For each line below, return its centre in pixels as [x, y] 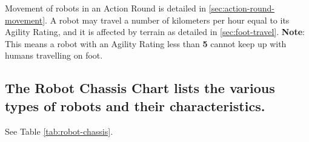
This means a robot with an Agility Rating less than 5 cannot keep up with [146, 43]
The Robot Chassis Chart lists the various [140, 88]
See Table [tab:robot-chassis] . [59, 131]
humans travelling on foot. [54, 55]
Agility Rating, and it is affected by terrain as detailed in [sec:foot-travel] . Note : [155, 32]
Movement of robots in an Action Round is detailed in [106, 8]
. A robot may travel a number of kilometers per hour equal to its [167, 20]
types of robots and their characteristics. [135, 105]
